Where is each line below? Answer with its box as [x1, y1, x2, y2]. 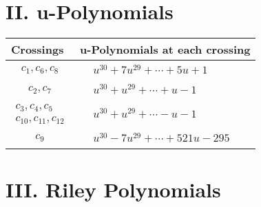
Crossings [11, 41, 64, 58]
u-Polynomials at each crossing [80, 41, 251, 58]
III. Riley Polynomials [6, 175, 221, 204]
